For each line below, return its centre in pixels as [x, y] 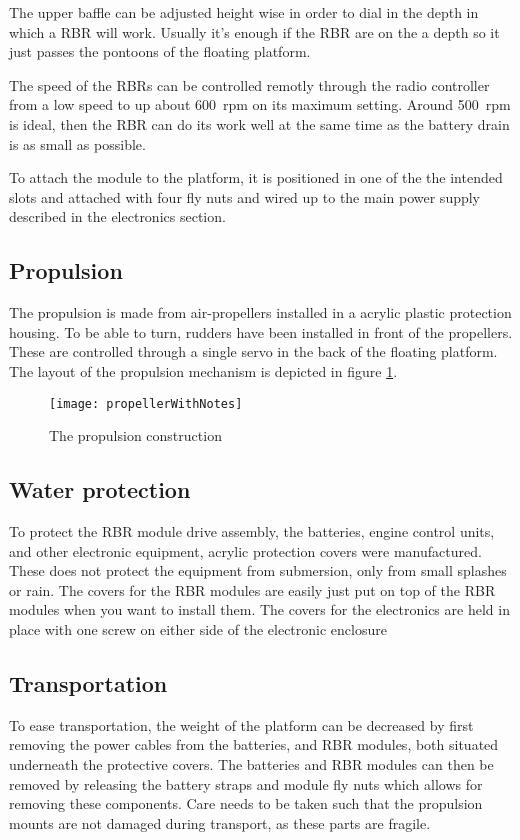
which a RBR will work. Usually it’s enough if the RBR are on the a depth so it [254, 31]
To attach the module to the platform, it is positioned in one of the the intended [256, 177]
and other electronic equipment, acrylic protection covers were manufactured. [245, 550]
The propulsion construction [135, 435]
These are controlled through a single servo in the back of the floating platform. [253, 351]
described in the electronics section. [117, 216]
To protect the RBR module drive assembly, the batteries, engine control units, [252, 530]
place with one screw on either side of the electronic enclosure [198, 628]
